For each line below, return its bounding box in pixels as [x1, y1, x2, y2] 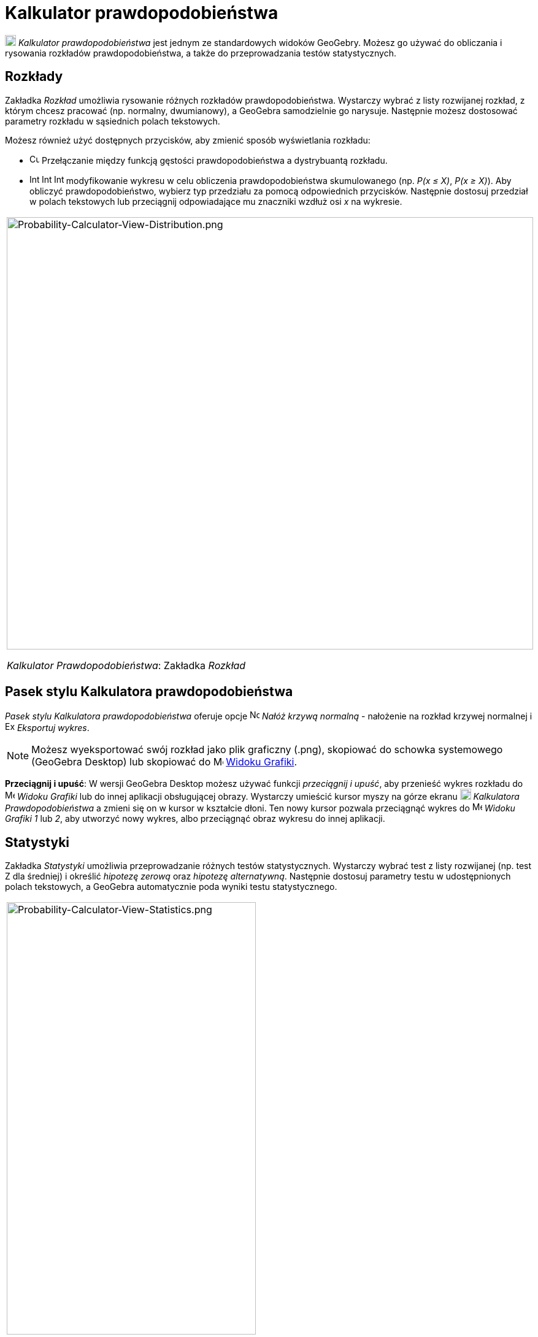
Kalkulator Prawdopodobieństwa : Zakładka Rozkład [7, 659, 246, 672]
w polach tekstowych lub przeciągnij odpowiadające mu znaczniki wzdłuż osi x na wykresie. [29, 196, 402, 207]
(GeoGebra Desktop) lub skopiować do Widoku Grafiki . [31, 756, 298, 768]
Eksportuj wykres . [17, 722, 90, 734]
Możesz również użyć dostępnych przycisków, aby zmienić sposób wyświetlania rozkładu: [5, 134, 371, 145]
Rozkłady [5, 69, 63, 85]
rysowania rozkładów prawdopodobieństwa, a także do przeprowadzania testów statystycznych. [5, 47, 397, 58]
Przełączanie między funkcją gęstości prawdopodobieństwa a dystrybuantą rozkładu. [41, 155, 388, 166]
